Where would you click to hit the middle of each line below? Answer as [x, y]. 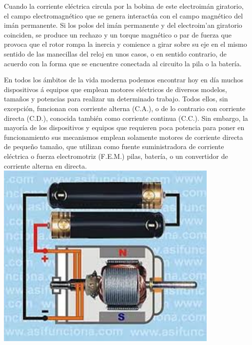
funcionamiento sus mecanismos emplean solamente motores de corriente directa [124, 137]
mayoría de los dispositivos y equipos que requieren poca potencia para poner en [124, 127]
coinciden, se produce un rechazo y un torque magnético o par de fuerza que [118, 34]
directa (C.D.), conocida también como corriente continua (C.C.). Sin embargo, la [126, 118]
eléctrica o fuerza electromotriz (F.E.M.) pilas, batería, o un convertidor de [116, 156]
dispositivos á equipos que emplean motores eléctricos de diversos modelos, [116, 89]
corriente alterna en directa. [46, 165]
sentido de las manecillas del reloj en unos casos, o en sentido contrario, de [115, 53]
